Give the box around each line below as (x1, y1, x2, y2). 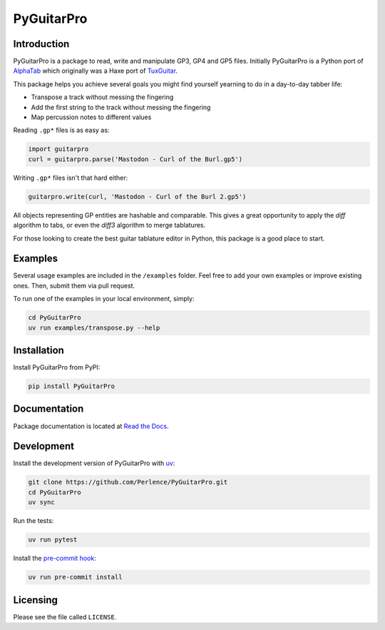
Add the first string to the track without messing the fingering (31, 103, 211, 111)
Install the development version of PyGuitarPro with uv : (13, 459, 175, 467)
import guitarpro (28, 145, 89, 153)
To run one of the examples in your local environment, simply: (13, 295, 195, 303)
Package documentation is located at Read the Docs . (13, 422, 169, 430)
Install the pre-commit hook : (13, 554, 96, 563)
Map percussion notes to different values (31, 113, 152, 121)
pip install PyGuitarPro (28, 382, 115, 390)
